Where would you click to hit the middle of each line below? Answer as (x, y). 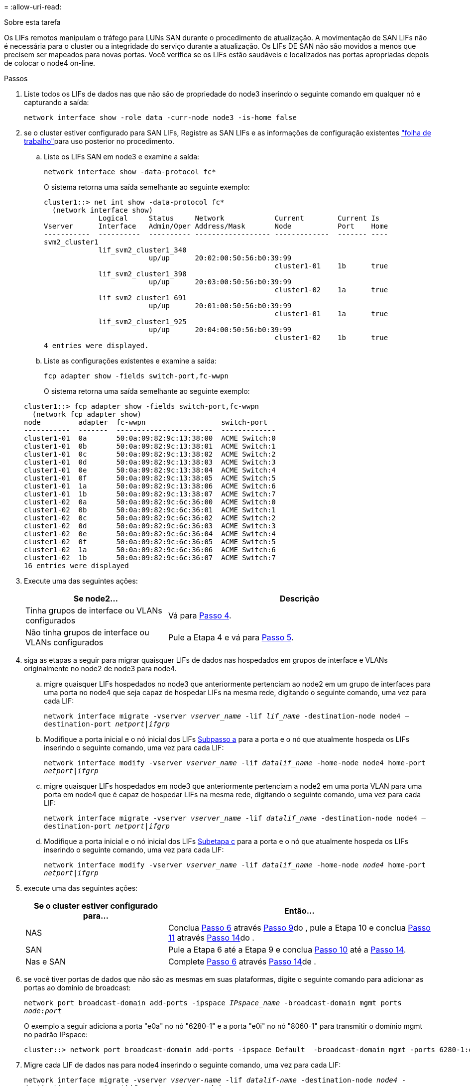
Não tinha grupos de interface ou (87, 632)
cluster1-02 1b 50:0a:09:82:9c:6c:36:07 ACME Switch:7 (150, 558)
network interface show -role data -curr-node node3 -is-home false (160, 118)
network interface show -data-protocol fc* (130, 172)
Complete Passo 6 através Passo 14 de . (242, 962)
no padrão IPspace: (56, 1034)
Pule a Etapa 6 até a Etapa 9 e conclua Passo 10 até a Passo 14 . (287, 950)
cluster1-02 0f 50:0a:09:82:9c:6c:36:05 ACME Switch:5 (150, 542)
